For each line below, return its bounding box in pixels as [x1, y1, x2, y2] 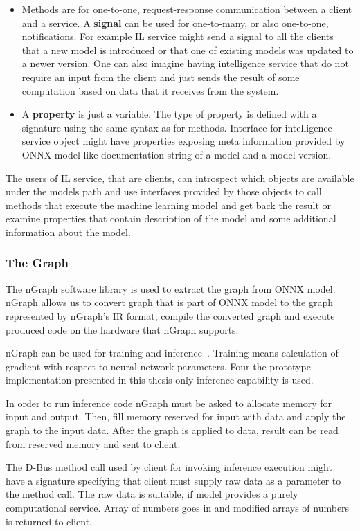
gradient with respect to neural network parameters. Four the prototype [6, 359, 311, 373]
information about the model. [6, 224, 131, 239]
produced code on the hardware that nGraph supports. [6, 322, 239, 336]
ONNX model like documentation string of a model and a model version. [21, 147, 332, 161]
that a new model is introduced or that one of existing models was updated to [21, 42, 354, 57]
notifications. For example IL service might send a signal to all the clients [21, 29, 334, 44]
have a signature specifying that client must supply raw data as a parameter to [6, 473, 341, 487]
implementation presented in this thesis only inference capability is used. [6, 372, 314, 387]
